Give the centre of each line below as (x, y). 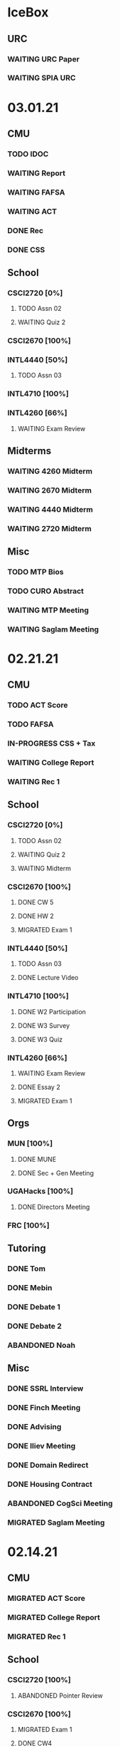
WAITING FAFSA (36, 192)
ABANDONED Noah (42, 1345)
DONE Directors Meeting (54, 1207)
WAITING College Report (51, 763)
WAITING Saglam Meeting (53, 629)
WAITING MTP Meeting (48, 610)
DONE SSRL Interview (45, 1388)
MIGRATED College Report (54, 1617)
